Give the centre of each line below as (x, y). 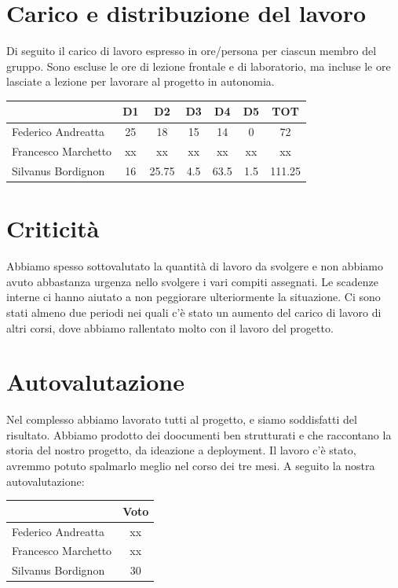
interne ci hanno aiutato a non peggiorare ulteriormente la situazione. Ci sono (194, 297)
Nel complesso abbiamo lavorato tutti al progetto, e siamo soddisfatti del (182, 419)
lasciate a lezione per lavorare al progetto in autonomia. (141, 81)
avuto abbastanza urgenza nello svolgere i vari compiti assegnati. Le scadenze (192, 281)
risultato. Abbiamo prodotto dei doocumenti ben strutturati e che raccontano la (199, 434)
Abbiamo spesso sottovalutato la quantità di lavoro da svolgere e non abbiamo (195, 266)
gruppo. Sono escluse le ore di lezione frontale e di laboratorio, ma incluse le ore (199, 66)
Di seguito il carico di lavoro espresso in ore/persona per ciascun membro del (192, 51)
